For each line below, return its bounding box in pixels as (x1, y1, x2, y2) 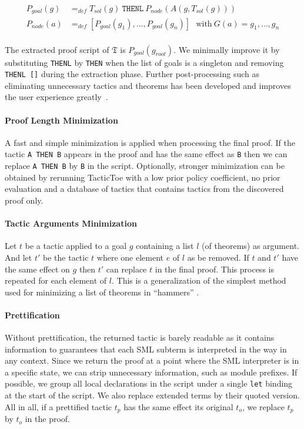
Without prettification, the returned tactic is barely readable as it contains (5, 331, 275, 344)
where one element (96, 251, 163, 263)
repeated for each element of (5, 274, 107, 287)
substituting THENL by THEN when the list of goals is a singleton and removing (5, 56, 284, 68)
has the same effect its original (123, 400, 233, 413)
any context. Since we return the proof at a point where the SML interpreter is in (5, 354, 299, 367)
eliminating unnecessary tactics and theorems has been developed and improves (5, 79, 291, 91)
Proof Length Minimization (5, 114, 118, 126)
